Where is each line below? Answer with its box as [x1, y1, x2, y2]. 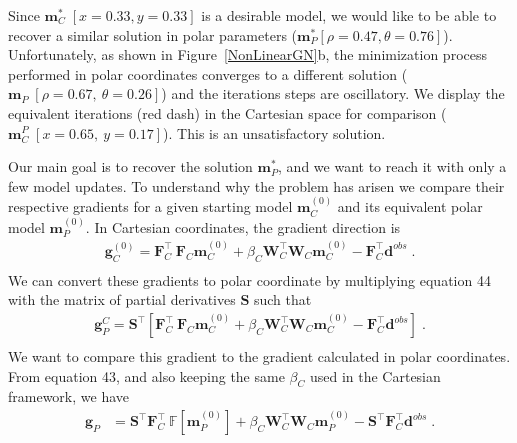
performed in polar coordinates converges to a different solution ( [8, 63, 408, 84]
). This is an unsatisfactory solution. [163, 122, 386, 143]
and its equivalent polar [337, 196, 483, 217]
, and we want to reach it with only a [278, 156, 507, 177]
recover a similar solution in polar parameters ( [8, 24, 298, 45]
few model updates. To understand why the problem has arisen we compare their [8, 175, 505, 196]
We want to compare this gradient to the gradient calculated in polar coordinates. [8, 346, 511, 367]
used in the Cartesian [309, 365, 441, 386]
